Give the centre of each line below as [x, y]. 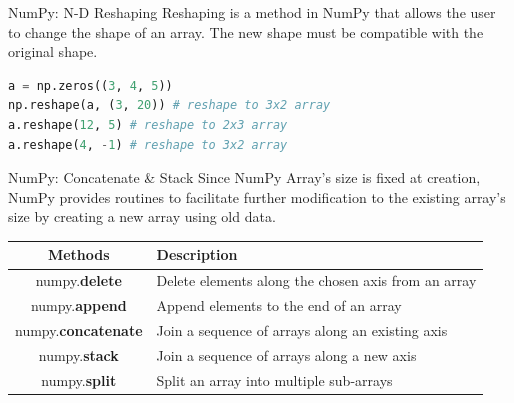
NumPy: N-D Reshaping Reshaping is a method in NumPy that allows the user [252, 12]
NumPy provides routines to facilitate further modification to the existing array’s [257, 196]
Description [197, 254]
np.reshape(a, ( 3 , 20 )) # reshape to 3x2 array [169, 105]
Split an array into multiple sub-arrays [274, 379]
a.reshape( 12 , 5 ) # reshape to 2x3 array [148, 124]
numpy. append [78, 305]
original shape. [53, 51]
